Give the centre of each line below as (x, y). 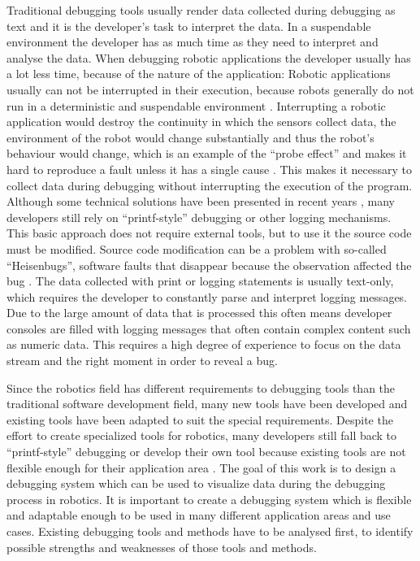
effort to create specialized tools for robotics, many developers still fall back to (202, 435)
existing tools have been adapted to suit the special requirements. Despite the (200, 419)
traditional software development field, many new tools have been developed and (207, 404)
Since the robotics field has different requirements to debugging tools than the (201, 387)
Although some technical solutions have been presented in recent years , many (201, 201)
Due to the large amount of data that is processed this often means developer (199, 313)
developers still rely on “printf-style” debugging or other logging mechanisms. (199, 217)
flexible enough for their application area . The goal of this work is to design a (201, 467)
